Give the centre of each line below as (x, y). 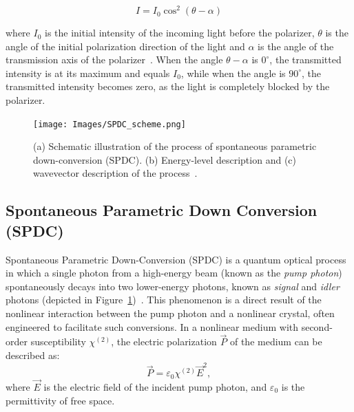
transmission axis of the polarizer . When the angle (114, 59)
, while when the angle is (233, 73)
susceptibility (58, 341)
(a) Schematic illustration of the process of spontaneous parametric (175, 146)
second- (317, 326)
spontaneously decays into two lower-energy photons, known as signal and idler (173, 286)
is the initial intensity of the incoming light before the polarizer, (180, 33)
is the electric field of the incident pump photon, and (155, 387)
